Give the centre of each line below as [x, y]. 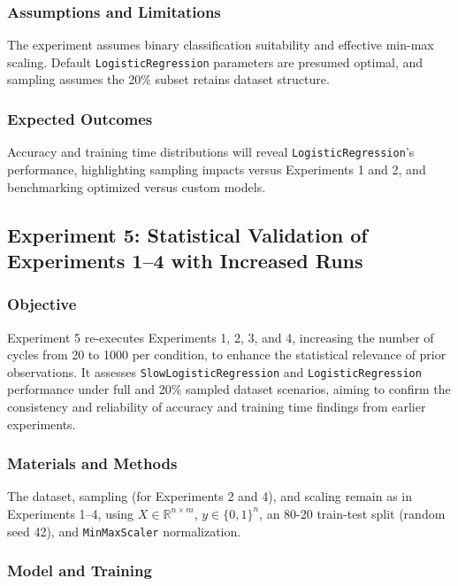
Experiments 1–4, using [71, 513]
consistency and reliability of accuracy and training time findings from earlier [217, 406]
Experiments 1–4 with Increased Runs [185, 260]
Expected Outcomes [80, 118]
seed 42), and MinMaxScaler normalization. [124, 531]
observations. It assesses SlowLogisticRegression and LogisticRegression [214, 371]
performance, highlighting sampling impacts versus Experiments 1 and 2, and [217, 169]
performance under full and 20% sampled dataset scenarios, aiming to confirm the [229, 389]
